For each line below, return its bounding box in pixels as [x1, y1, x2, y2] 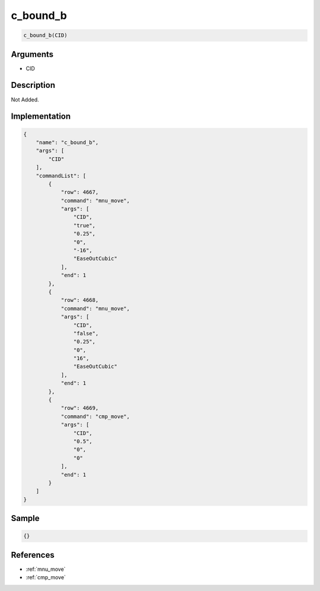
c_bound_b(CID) [23, 32, 68, 39]
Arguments [11, 49, 54, 59]
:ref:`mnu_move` [25, 565, 66, 573]
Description [11, 80, 56, 90]
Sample [11, 513, 40, 523]
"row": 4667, [60, 189, 99, 196]
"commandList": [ [36, 172, 87, 179]
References [11, 549, 55, 560]
